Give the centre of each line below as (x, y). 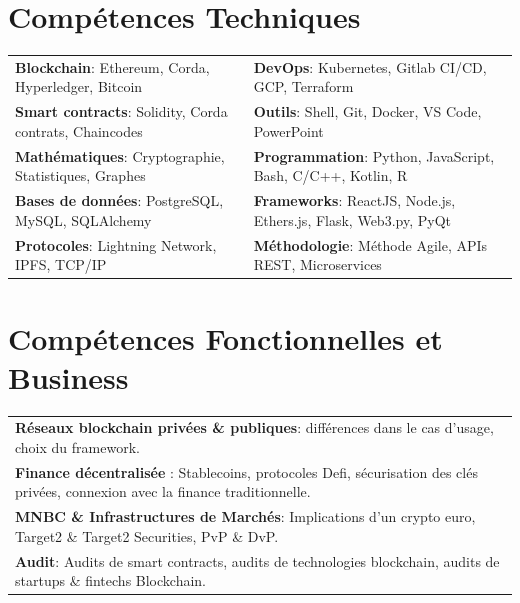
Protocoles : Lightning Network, (116, 244)
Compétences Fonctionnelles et (225, 337)
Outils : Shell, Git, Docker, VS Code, (367, 111)
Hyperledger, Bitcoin (79, 86)
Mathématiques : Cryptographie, (120, 155)
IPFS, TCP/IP (61, 264)
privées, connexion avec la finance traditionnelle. (163, 491)
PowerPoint (288, 130)
